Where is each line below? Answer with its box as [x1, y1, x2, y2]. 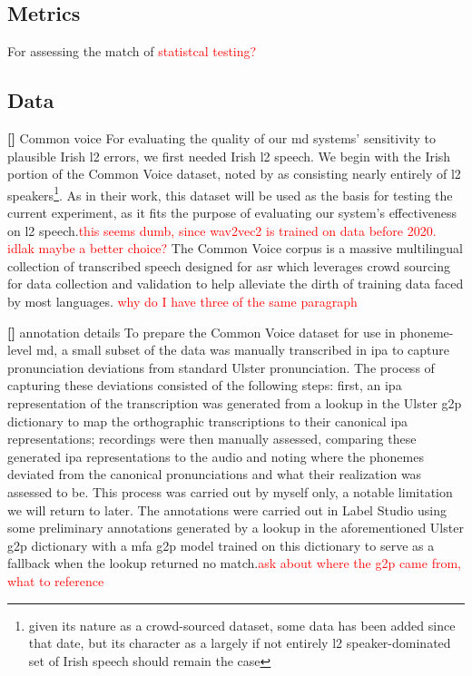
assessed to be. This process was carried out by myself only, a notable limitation [7, 482, 453, 501]
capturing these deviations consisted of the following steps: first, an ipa [7, 376, 402, 395]
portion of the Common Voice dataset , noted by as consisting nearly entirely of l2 [7, 164, 461, 183]
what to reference [7, 571, 104, 590]
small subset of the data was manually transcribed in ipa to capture [72, 340, 450, 359]
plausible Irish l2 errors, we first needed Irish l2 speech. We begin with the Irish [7, 146, 451, 165]
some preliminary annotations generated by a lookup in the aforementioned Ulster [7, 518, 464, 537]
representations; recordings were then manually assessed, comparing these [7, 429, 417, 448]
